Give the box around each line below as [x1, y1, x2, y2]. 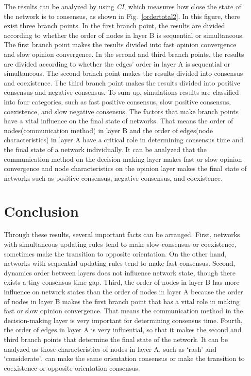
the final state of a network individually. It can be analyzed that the [4, 144, 207, 154]
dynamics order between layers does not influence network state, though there [4, 267, 235, 277]
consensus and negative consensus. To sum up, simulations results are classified [4, 87, 239, 97]
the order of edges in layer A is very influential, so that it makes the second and [4, 325, 242, 335]
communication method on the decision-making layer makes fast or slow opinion [4, 154, 242, 164]
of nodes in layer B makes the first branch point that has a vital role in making [4, 296, 240, 306]
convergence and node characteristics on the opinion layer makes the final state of [4, 163, 247, 173]
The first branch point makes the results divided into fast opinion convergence [4, 39, 236, 50]
